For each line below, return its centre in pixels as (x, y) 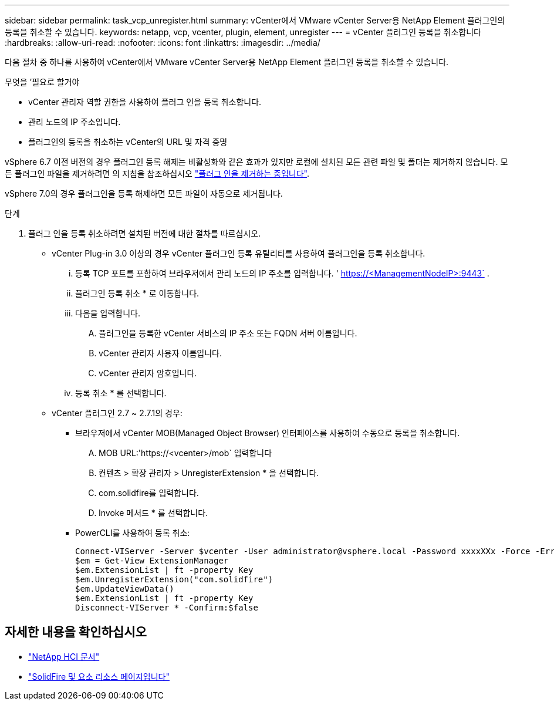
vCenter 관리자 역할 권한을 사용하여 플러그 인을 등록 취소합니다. (145, 102)
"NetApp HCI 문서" (64, 656)
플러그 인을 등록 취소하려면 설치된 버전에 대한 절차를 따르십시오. (145, 233)
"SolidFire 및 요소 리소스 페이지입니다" (99, 676)
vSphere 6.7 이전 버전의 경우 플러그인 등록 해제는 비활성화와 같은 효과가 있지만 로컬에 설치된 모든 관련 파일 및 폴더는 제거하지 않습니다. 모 (256, 162)
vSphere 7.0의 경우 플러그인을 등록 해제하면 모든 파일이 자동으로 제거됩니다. (144, 193)
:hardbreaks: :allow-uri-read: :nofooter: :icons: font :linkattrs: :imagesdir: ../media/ (163, 43)
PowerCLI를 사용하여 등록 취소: (133, 533)
